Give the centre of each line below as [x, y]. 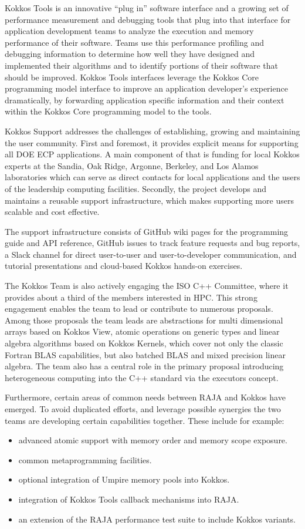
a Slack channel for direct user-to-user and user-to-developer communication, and [151, 254]
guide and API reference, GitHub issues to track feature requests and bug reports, [152, 243]
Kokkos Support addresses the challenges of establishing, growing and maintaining [152, 131]
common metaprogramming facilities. [85, 459]
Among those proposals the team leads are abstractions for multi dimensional [144, 320]
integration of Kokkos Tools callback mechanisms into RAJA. [129, 499]
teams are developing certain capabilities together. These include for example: [145, 420]
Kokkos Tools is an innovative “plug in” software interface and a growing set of [147, 8]
